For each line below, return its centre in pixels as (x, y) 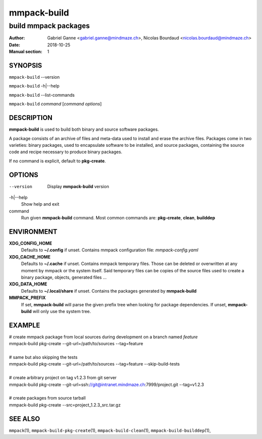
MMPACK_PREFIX (27, 298)
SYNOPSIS (25, 65)
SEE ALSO (25, 419)
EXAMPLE (25, 325)
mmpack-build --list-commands (42, 95)
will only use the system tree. (62, 311)
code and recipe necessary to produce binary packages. (65, 152)
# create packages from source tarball (47, 398)
